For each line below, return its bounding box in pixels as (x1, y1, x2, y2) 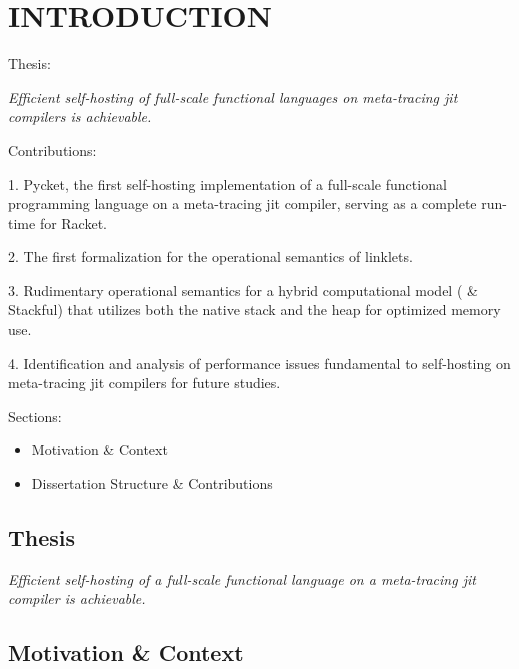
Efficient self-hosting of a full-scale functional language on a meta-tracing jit (8, 568, 476, 589)
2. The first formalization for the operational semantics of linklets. (8, 246, 413, 267)
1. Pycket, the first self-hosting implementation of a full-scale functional (8, 173, 447, 194)
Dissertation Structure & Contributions (31, 473, 273, 494)
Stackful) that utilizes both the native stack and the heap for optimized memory (8, 299, 501, 320)
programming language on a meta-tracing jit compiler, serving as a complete (8, 193, 477, 214)
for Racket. (39, 212, 107, 233)
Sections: (8, 405, 62, 426)
